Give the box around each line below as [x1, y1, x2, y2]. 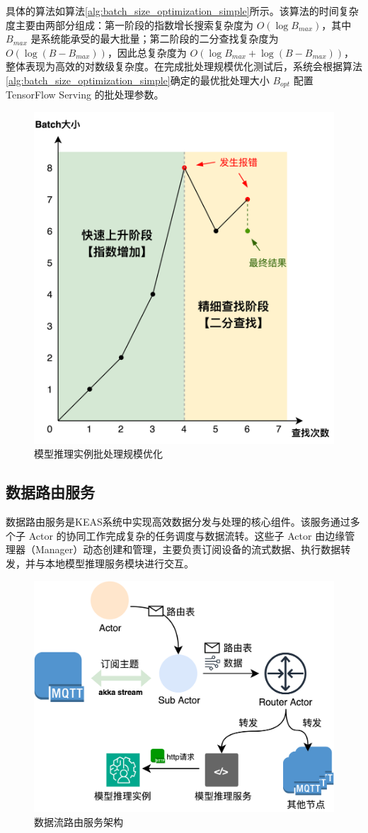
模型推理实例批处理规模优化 [34, 446, 163, 461]
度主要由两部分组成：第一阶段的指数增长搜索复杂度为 [6, 17, 253, 32]
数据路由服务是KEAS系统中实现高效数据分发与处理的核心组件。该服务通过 [6, 514, 350, 529]
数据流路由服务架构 [34, 814, 123, 829]
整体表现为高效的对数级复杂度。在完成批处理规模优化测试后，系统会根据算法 [6, 59, 362, 74]
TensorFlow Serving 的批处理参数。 [6, 87, 164, 102]
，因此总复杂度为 [107, 45, 187, 59]
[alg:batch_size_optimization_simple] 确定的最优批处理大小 [6, 72, 270, 87]
